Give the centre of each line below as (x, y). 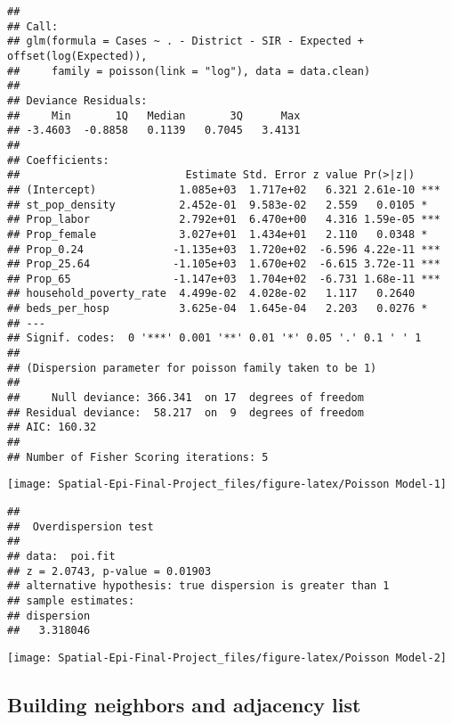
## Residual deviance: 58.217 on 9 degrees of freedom (186, 412)
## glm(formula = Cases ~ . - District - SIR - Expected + (186, 41)
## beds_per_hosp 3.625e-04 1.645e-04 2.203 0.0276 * (218, 309)
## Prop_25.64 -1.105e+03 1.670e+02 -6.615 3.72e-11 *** (224, 264)
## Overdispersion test (81, 526)
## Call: (33, 26)
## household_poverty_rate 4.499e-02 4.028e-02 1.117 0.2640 (211, 294)
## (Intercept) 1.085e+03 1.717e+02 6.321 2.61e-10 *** (224, 189)
